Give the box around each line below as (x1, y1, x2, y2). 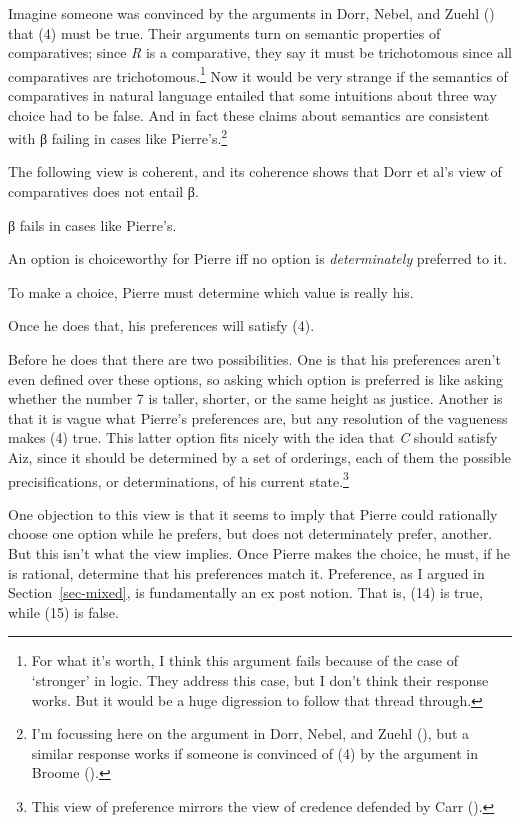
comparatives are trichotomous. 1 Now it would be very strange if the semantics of (8, 62, 508, 86)
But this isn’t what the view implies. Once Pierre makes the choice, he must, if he (8, 543, 511, 564)
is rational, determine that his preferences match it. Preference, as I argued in (8, 562, 485, 583)
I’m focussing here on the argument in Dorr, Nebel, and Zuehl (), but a (31, 723, 470, 744)
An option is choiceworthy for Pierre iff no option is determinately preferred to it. (8, 248, 507, 269)
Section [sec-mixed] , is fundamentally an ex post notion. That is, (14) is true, (8, 582, 483, 603)
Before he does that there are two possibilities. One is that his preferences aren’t (8, 349, 501, 370)
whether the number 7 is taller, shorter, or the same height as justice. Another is (8, 388, 503, 409)
